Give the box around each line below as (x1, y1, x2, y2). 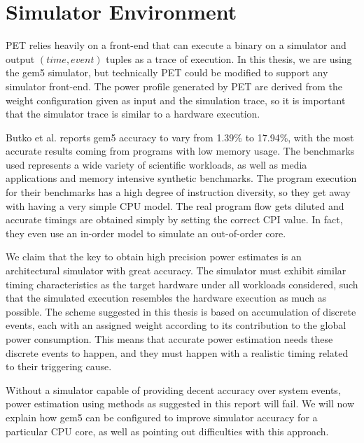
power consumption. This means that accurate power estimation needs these (6, 332, 333, 346)
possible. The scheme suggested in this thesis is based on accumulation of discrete (6, 304, 356, 318)
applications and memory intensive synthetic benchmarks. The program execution (6, 171, 357, 185)
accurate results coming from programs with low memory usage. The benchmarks (6, 143, 355, 158)
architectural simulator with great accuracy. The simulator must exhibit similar (6, 263, 346, 278)
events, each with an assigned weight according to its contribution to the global (6, 318, 346, 332)
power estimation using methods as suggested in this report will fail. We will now (6, 396, 355, 411)
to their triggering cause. (6, 359, 112, 374)
